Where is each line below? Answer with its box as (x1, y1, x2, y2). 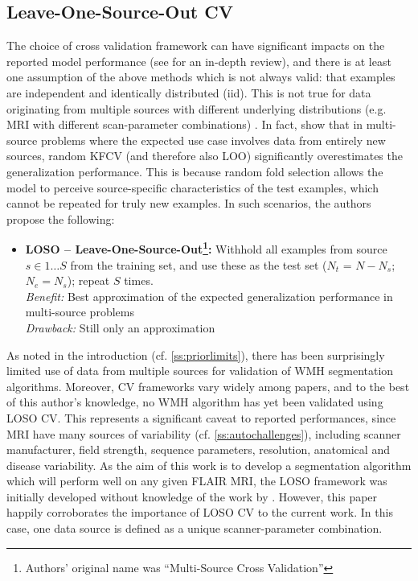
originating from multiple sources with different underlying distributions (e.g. (6, 100, 387, 117)
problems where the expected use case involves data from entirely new (40, 131, 386, 148)
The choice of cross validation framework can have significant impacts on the (6, 37, 385, 54)
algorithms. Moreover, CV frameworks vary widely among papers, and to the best (6, 377, 410, 394)
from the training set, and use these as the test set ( (70, 256, 327, 273)
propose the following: (6, 210, 115, 227)
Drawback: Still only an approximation (25, 319, 215, 336)
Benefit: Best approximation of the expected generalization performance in (25, 287, 393, 304)
